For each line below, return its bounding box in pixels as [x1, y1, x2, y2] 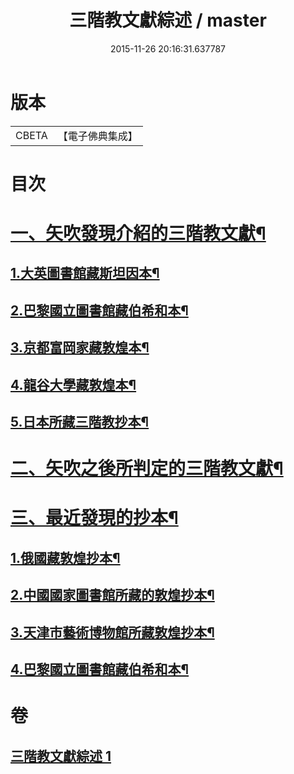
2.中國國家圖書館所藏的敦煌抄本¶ [10, 587, 215, 604]
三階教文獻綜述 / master [69, 9, 267, 32]
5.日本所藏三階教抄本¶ [10, 414, 150, 431]
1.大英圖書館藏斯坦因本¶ [10, 265, 160, 282]
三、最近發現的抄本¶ [10, 507, 179, 530]
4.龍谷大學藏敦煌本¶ [10, 376, 137, 393]
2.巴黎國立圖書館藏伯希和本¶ [10, 302, 189, 319]
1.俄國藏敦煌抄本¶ [10, 549, 121, 566]
